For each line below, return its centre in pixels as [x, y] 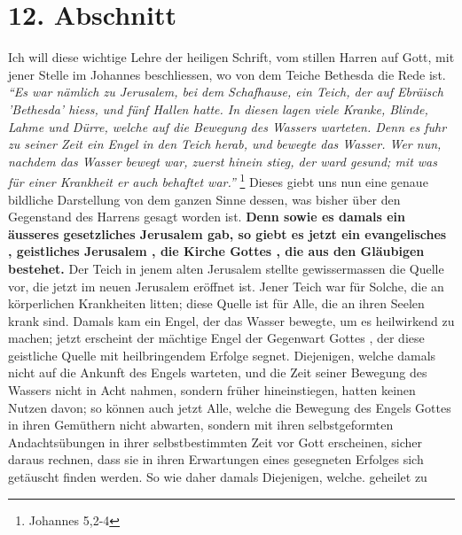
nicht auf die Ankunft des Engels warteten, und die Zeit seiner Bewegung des [218, 372]
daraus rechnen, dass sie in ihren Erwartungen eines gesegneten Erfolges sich [216, 459]
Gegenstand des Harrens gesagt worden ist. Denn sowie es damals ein [207, 217]
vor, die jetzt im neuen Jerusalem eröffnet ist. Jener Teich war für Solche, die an [226, 286]
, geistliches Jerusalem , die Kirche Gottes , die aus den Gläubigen [216, 251]
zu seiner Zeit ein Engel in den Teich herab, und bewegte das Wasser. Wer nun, [225, 144]
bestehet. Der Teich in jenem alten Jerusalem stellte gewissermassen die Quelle [226, 268]
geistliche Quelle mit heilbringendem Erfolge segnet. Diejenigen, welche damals [222, 355]
